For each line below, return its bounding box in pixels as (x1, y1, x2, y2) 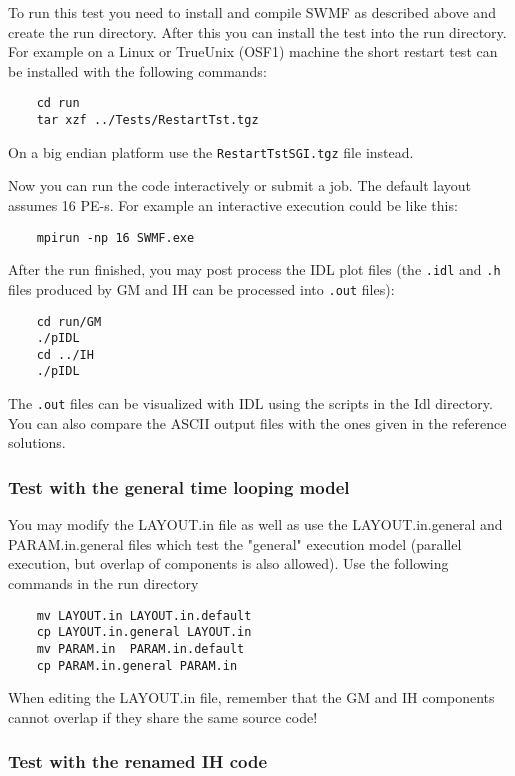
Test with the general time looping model (8, 474, 350, 499)
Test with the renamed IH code (8, 749, 268, 774)
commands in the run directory (8, 572, 199, 593)
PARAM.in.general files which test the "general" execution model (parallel (8, 533, 462, 554)
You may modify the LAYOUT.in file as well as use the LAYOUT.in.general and (8, 514, 503, 535)
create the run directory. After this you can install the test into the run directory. (8, 21, 507, 42)
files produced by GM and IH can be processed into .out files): (8, 278, 395, 299)
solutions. (8, 432, 66, 453)
